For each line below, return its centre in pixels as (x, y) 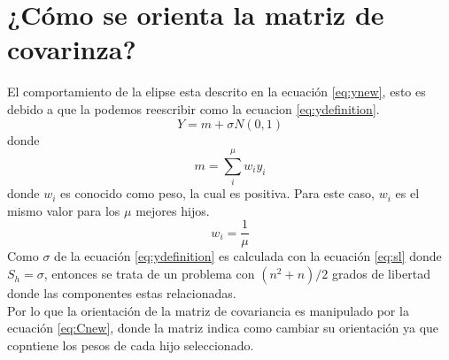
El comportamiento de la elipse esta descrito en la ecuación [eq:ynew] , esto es (217, 92)
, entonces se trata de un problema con (149, 274)
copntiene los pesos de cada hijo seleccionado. (131, 345)
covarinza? (72, 49)
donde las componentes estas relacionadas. (122, 293)
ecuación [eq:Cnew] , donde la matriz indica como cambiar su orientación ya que (223, 328)
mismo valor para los (64, 210)
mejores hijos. (173, 210)
